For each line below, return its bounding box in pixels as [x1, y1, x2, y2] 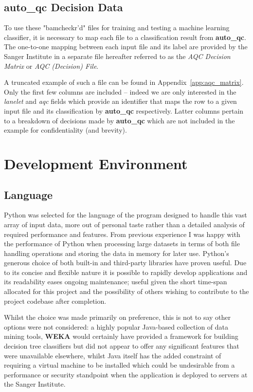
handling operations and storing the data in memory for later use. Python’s [4, 248, 229, 258]
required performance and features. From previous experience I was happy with [4, 229, 240, 239]
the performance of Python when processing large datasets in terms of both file [4, 238, 240, 249]
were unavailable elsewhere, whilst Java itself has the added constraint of [4, 350, 221, 360]
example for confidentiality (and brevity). [4, 125, 127, 135]
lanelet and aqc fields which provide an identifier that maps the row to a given [4, 96, 237, 106]
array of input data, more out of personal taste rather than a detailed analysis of [4, 219, 245, 229]
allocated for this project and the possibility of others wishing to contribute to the [4, 286, 249, 296]
